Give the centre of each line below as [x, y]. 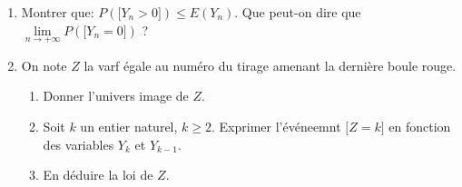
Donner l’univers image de [116, 96]
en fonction [420, 126]
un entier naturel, [129, 126]
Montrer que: [58, 12]
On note [44, 65]
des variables [79, 144]
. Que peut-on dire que [298, 12]
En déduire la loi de [98, 175]
